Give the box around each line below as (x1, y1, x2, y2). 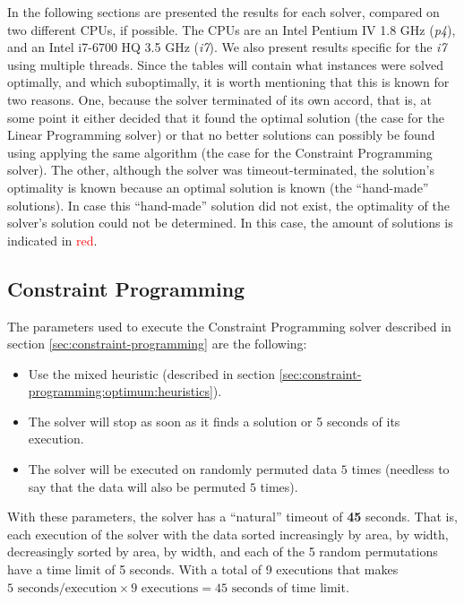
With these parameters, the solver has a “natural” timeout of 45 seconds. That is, (7, 507, 458, 526)
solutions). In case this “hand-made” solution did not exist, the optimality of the (7, 195, 450, 214)
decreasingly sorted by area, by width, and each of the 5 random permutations (7, 542, 438, 561)
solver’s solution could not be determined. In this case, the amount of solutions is (7, 213, 453, 232)
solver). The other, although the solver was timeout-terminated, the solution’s (7, 160, 434, 179)
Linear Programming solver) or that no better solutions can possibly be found (7, 125, 435, 144)
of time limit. (277, 577, 349, 596)
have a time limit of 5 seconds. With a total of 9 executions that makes (7, 560, 399, 579)
